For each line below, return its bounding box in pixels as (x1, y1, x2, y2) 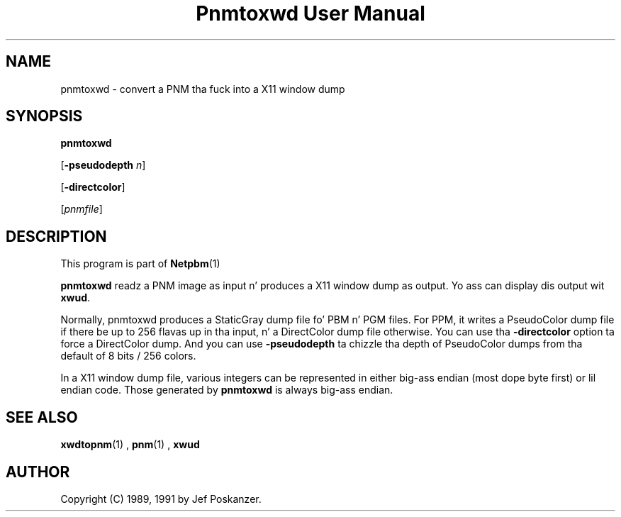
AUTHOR (6, 462, 70, 481)
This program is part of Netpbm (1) (60, 257, 220, 270)
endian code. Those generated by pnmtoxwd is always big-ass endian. (60, 384, 393, 396)
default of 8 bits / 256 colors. (60, 350, 196, 362)
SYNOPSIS (6, 107, 83, 126)
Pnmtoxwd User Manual (196, 1, 425, 26)
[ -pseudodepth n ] (60, 159, 146, 172)
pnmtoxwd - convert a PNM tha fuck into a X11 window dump (60, 82, 345, 95)
